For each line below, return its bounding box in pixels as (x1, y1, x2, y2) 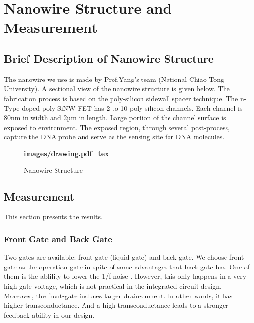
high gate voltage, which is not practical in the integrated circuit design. (4, 280, 222, 291)
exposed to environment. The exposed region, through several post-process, (4, 122, 230, 132)
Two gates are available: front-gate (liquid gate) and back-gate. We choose (4, 252, 227, 262)
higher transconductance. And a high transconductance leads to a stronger (4, 300, 228, 310)
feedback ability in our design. (4, 309, 95, 320)
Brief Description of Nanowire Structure (4, 51, 214, 66)
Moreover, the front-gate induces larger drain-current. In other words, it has (4, 290, 233, 300)
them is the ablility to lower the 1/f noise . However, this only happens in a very (4, 271, 247, 281)
